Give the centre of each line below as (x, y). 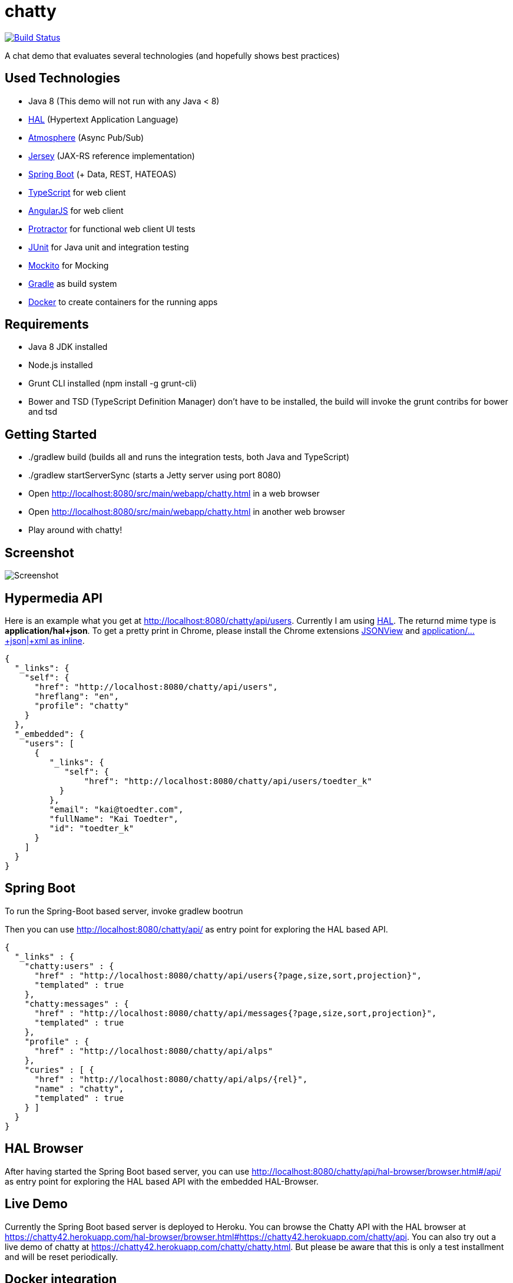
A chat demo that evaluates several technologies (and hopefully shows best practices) (172, 55)
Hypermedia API (54, 598)
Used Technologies (62, 78)
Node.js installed (61, 365)
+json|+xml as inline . (45, 640)
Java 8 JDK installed (68, 347)
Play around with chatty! (75, 530)
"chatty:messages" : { (77, 1003)
